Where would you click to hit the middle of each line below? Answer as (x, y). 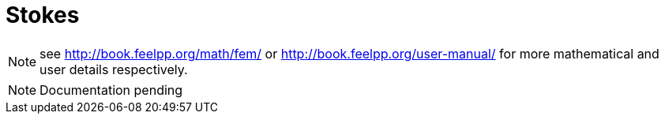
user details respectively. (114, 69)
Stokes (43, 15)
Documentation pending (111, 90)
